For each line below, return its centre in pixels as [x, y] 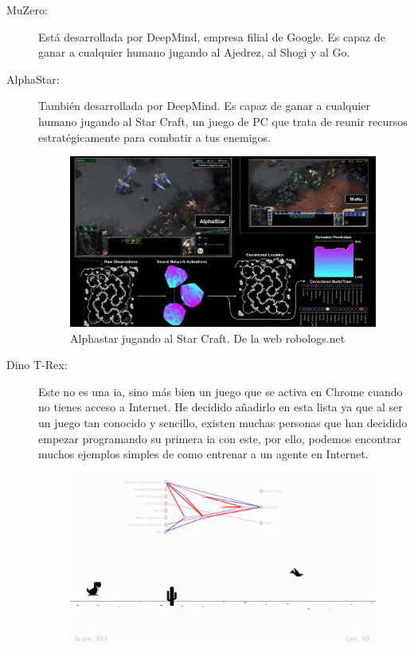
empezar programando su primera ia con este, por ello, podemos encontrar [220, 438]
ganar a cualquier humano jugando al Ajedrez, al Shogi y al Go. [194, 52]
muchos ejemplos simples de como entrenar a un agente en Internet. [203, 454]
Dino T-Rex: [37, 365]
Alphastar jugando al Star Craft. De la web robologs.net [208, 338]
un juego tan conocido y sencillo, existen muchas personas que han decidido [223, 422]
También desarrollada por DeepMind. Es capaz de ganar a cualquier [204, 106]
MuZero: [27, 10]
